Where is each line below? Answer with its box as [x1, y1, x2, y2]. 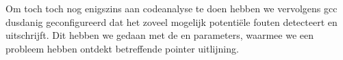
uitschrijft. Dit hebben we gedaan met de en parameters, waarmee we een [5, 28, 314, 42]
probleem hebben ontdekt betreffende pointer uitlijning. [5, 41, 239, 55]
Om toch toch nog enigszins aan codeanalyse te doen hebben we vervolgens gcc [5, 1, 338, 15]
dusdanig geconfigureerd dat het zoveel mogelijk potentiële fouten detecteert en [5, 14, 338, 29]
